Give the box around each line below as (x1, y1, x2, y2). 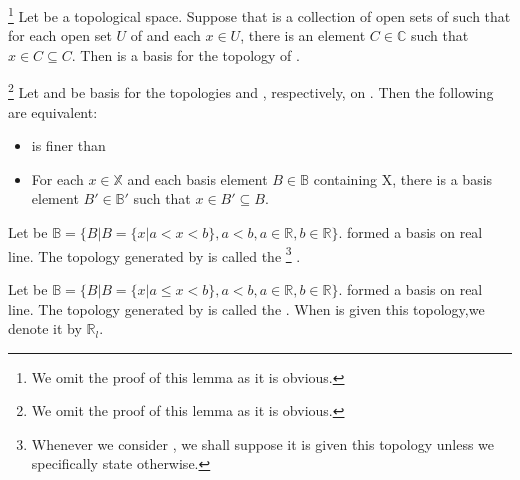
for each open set (8, 25, 112, 46)
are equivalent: (8, 101, 98, 122)
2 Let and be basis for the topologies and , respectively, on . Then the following (8, 79, 494, 103)
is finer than (31, 135, 106, 156)
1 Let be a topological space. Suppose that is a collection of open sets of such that (8, 3, 511, 26)
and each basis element (127, 168, 268, 189)
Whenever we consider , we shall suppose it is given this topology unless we (31, 433, 495, 454)
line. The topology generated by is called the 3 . (8, 242, 301, 266)
